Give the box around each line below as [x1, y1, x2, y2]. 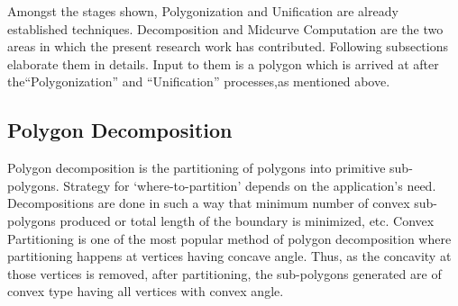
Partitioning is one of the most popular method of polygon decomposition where [7, 229, 452, 247]
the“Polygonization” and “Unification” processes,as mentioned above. [7, 72, 390, 91]
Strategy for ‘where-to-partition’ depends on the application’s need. [63, 175, 436, 194]
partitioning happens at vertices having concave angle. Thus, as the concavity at [7, 247, 452, 265]
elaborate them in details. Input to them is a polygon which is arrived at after [7, 54, 439, 73]
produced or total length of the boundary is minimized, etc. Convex [60, 211, 435, 229]
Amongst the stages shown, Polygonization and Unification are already [7, 2, 398, 20]
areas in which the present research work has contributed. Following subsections [7, 37, 449, 56]
